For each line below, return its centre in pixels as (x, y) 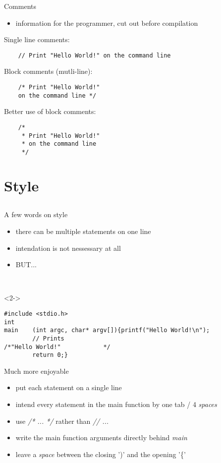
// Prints (48, 338)
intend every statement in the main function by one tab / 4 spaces (116, 404)
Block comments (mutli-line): (48, 71)
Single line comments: (37, 39)
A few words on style (36, 214)
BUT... (26, 264)
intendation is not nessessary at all (68, 248)
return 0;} (50, 355)
